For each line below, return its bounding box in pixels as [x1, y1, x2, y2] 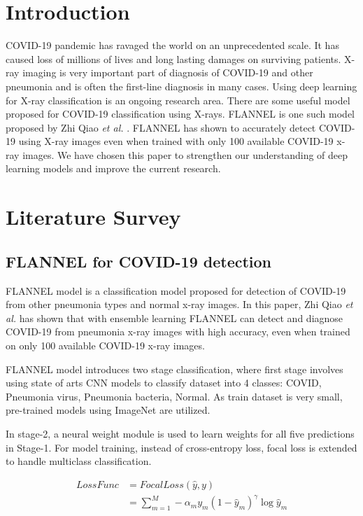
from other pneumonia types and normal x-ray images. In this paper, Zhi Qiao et [6, 297, 353, 312]
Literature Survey [6, 202, 181, 231]
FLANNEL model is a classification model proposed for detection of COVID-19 [6, 283, 346, 298]
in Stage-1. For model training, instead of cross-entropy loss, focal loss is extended [6, 440, 357, 454]
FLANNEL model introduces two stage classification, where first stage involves [6, 361, 343, 376]
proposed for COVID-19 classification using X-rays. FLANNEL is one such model [6, 106, 355, 121]
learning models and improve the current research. [6, 161, 221, 176]
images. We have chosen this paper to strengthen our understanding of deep [22, 147, 348, 162]
